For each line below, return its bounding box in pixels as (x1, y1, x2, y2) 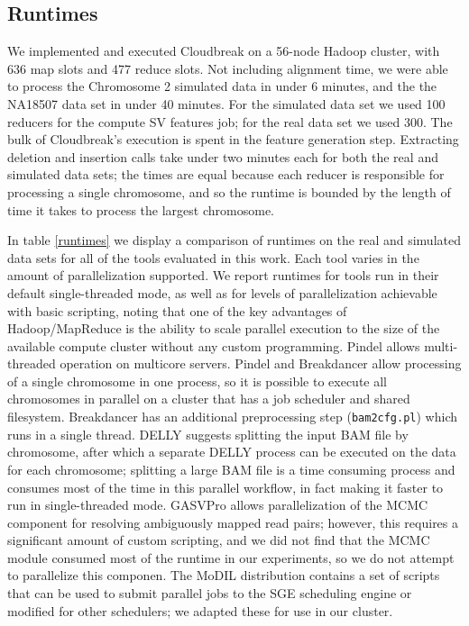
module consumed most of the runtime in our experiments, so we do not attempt (7, 548, 455, 567)
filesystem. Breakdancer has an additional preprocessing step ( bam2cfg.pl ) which (7, 407, 458, 426)
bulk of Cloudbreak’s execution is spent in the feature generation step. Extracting (7, 130, 459, 149)
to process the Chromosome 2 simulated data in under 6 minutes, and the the (7, 77, 437, 95)
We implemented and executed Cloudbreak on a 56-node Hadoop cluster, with (7, 41, 440, 60)
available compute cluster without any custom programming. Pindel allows (7, 336, 420, 355)
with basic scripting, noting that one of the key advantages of (7, 301, 347, 320)
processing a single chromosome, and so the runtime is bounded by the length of (7, 182, 451, 201)
